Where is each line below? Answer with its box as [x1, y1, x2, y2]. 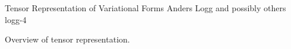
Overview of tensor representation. [5, 33, 130, 45]
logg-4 [5, 13, 27, 25]
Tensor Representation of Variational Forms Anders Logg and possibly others [5, 2, 286, 14]
